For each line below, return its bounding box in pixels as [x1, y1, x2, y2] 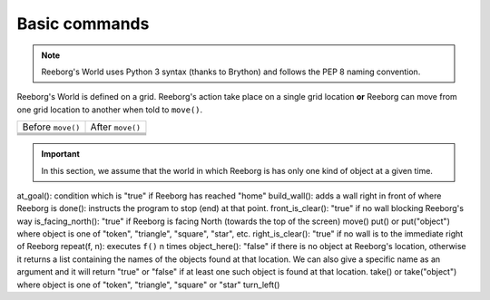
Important [41, 149, 81, 160]
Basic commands [16, 14, 150, 34]
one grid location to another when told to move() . [16, 104, 203, 115]
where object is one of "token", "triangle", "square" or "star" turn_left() [16, 279, 280, 290]
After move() [90, 121, 141, 133]
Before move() [22, 121, 81, 133]
